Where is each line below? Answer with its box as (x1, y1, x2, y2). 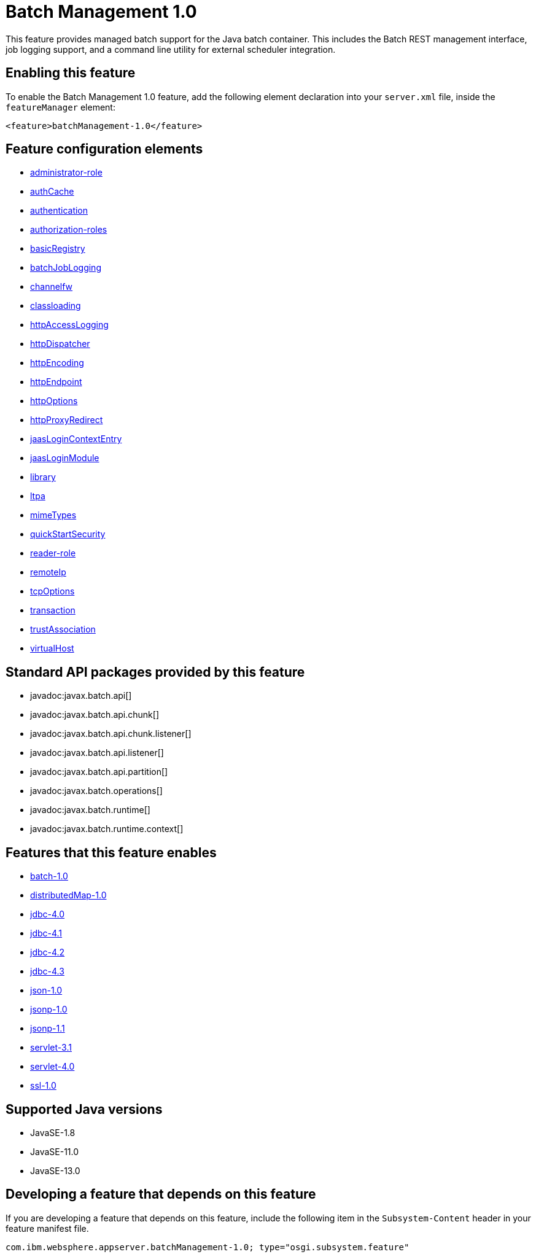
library (30, 472, 56, 483)
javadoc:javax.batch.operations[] (30, 785, 163, 796)
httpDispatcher (30, 338, 90, 349)
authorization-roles (30, 224, 107, 235)
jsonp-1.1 (30, 1023, 65, 1034)
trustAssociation (30, 624, 96, 635)
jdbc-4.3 (30, 966, 64, 977)
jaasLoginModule (30, 453, 99, 464)
